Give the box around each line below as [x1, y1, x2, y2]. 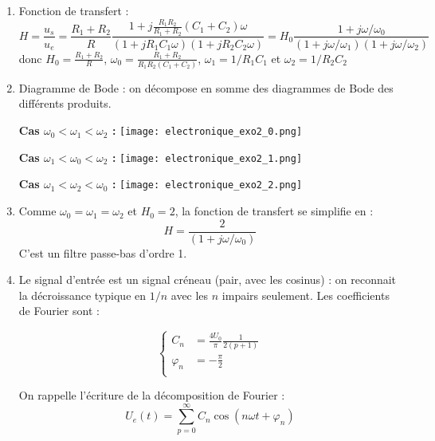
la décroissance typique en [18, 286, 147, 303]
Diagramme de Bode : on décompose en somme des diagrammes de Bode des [18, 79, 394, 96]
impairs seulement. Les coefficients [221, 286, 390, 303]
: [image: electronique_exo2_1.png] [112, 148, 303, 165]
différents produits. [18, 95, 112, 112]
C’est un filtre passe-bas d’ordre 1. [18, 244, 187, 261]
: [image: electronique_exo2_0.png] [112, 122, 303, 139]
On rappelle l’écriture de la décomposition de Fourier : [18, 387, 285, 404]
